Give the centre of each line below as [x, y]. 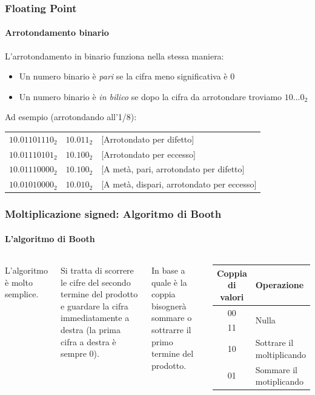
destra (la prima [91, 329]
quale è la [169, 282]
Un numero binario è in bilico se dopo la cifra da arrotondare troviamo [151, 96]
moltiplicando [280, 354]
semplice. [22, 294]
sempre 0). [80, 353]
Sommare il [277, 369]
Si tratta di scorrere [97, 270]
